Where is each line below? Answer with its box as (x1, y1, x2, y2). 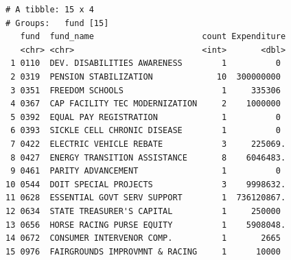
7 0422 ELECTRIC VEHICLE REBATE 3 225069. (10, 139, 286, 149)
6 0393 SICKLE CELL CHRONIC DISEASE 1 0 (10, 126, 281, 136)
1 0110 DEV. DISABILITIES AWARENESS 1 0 (10, 58, 281, 69)
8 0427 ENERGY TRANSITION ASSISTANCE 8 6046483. (10, 152, 286, 163)
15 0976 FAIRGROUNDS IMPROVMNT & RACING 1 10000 (5, 246, 281, 257)
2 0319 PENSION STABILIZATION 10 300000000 (10, 71, 281, 82)
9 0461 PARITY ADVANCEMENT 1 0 (10, 166, 281, 176)
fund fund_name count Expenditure (20, 32, 286, 42)
